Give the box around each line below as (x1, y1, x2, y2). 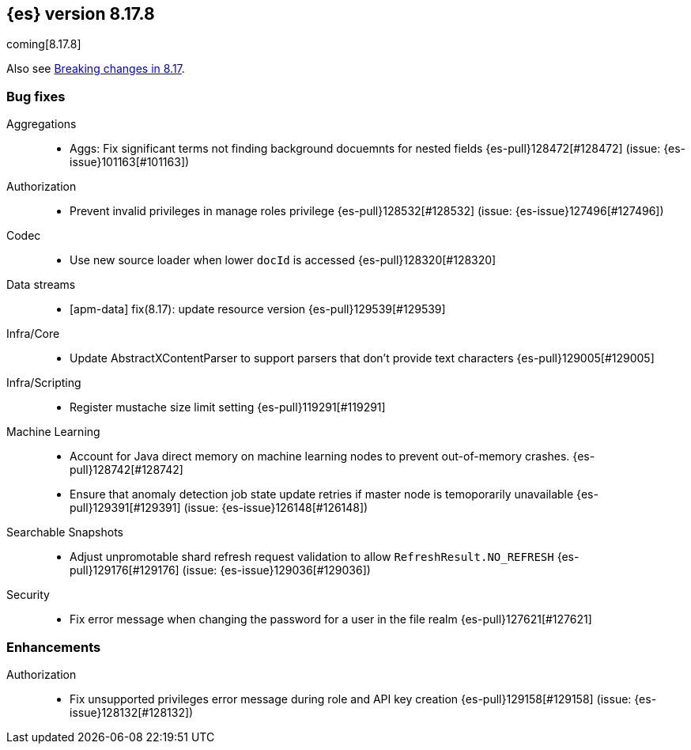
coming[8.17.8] (6, 37, 81, 51)
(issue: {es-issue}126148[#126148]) (183, 501, 368, 515)
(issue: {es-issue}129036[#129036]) (182, 563, 371, 578)
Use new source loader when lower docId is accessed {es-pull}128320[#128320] (70, 253, 497, 267)
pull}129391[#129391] (70, 501, 181, 515)
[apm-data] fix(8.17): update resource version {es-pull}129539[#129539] (70, 302, 446, 316)
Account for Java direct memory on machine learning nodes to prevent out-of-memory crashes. (70, 449, 570, 464)
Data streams (6, 278, 76, 292)
